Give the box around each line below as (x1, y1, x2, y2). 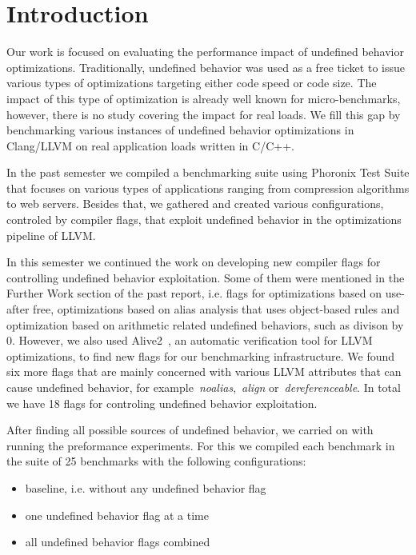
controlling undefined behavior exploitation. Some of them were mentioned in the (6, 269, 405, 285)
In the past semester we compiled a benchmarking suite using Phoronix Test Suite (6, 164, 410, 181)
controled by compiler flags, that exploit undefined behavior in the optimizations (6, 211, 402, 228)
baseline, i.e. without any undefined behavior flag (25, 479, 266, 496)
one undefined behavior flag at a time (25, 506, 209, 523)
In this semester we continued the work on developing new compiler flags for (6, 254, 381, 270)
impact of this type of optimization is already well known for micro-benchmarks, (6, 90, 401, 106)
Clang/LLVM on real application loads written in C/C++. (6, 137, 294, 154)
